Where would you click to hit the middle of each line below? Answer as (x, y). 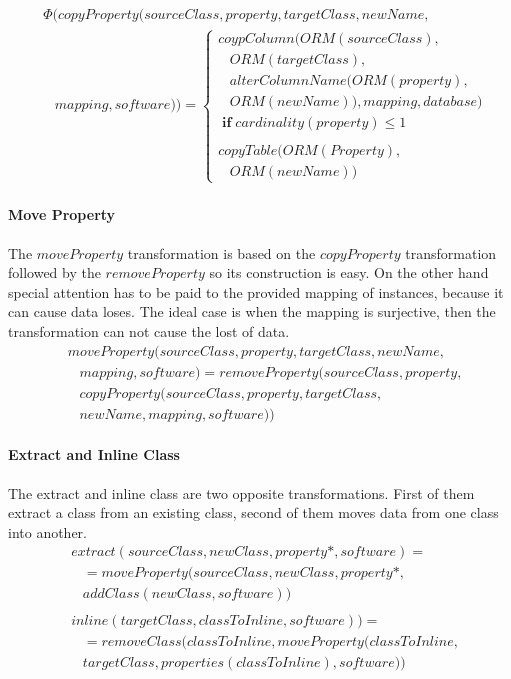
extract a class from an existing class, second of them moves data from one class (253, 512)
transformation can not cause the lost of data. (149, 330)
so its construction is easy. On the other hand (349, 272)
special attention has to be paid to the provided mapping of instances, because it (256, 291)
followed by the (54, 272)
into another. (48, 531)
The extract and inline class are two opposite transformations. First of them (241, 492)
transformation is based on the (221, 252)
